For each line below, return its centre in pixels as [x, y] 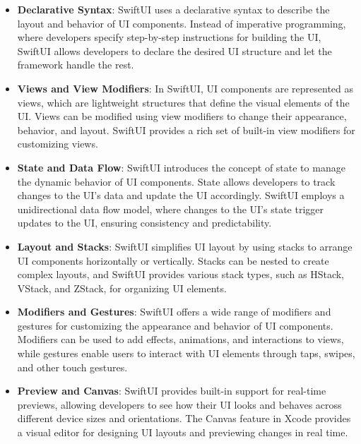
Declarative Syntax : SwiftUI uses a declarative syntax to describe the [173, 9]
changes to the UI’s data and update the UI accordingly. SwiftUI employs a [181, 195]
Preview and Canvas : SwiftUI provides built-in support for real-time [172, 391]
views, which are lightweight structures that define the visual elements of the [183, 102]
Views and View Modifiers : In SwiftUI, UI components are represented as [185, 88]
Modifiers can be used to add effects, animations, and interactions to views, [180, 339]
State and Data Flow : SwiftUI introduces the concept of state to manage [181, 167]
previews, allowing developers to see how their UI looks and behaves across [179, 404]
